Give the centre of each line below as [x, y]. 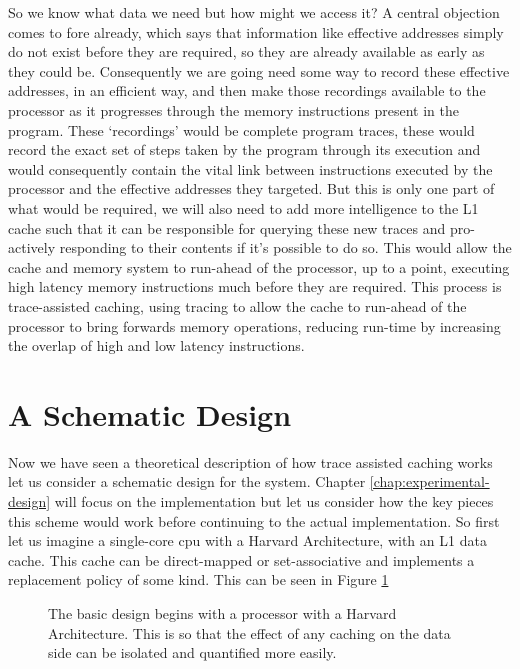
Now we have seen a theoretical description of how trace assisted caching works [250, 461]
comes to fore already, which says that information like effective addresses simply [256, 31]
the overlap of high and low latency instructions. [156, 345]
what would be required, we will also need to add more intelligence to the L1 [243, 207]
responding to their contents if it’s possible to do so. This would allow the [285, 247]
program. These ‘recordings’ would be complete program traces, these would [241, 129]
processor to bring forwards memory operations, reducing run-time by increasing [254, 325]
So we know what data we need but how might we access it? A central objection [254, 12]
